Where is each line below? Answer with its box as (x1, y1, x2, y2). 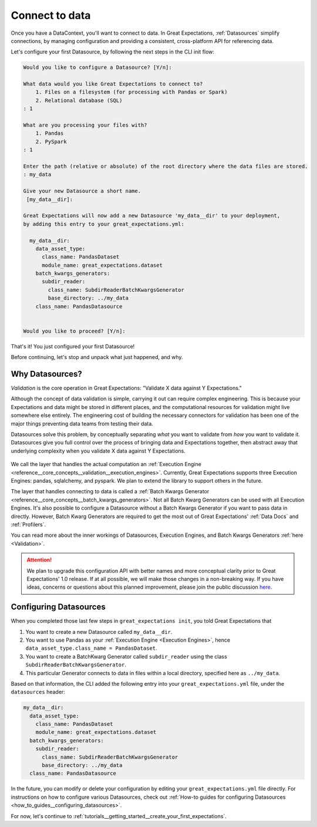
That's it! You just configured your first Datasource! (11, 343, 135, 350)
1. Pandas (35, 130, 64, 137)
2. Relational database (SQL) (35, 97, 123, 104)
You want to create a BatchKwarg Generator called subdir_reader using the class (25, 653, 227, 660)
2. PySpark (35, 138, 67, 145)
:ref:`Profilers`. (11, 521, 46, 528)
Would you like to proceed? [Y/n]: (23, 327, 126, 334)
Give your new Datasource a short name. (23, 188, 141, 194)
